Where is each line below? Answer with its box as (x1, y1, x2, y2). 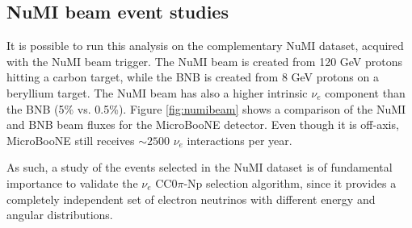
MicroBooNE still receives (6, 131, 135, 148)
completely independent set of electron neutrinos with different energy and (6, 190, 376, 207)
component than (325, 84, 406, 101)
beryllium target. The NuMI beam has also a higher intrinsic (6, 84, 308, 101)
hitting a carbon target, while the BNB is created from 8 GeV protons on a (6, 68, 379, 85)
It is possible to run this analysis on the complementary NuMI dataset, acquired (6, 37, 404, 54)
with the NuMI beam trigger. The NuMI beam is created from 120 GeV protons (6, 52, 403, 69)
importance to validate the (6, 174, 138, 191)
